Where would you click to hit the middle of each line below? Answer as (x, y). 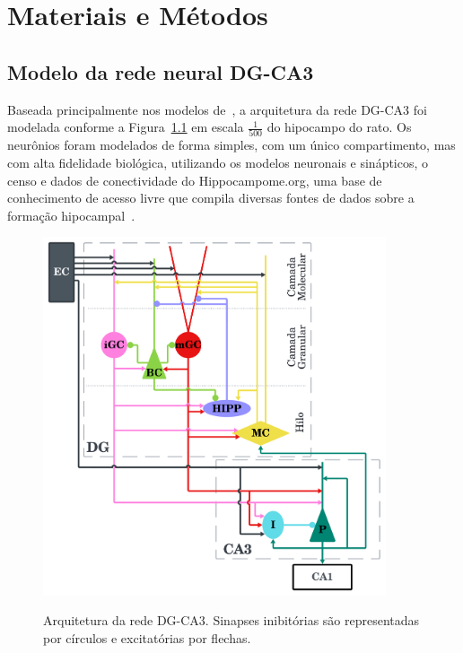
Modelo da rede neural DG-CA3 (161, 71)
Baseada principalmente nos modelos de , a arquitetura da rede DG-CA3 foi (217, 109)
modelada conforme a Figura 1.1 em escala (126, 127)
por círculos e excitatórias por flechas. (147, 637)
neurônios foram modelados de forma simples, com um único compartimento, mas (231, 145)
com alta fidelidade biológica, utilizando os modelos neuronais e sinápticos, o (218, 163)
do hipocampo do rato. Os (339, 127)
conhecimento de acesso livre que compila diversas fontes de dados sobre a (211, 198)
